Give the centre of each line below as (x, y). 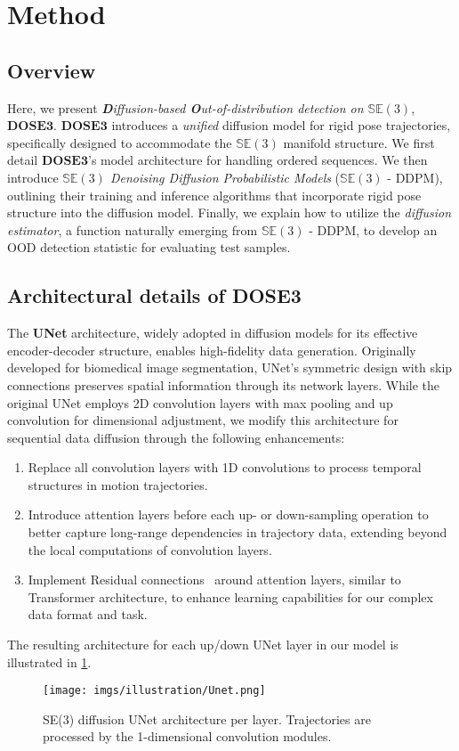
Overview (52, 70)
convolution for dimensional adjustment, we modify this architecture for (203, 420)
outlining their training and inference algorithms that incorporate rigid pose (214, 195)
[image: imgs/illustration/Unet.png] (154, 691)
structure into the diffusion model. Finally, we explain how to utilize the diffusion (229, 212)
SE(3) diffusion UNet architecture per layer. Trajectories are (207, 718)
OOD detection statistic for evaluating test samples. (149, 247)
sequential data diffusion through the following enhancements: (176, 437)
